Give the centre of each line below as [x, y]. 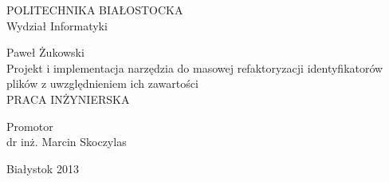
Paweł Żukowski [45, 52]
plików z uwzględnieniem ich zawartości [102, 83]
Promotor [30, 126]
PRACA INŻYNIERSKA [68, 99]
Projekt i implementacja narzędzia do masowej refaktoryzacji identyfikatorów [195, 67]
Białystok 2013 [43, 168]
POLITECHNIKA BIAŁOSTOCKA [95, 10]
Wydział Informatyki [57, 25]
